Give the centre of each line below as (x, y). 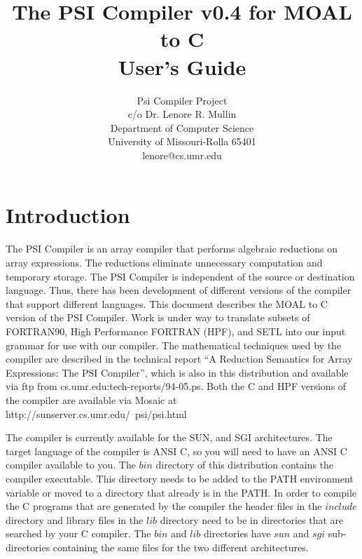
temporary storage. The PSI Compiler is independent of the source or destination (180, 276)
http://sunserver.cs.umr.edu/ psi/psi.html (96, 413)
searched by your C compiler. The (78, 533)
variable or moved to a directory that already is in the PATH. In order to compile (181, 492)
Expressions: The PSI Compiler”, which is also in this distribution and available (177, 372)
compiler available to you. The (71, 465)
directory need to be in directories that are (252, 519)
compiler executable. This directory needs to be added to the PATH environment (180, 478)
